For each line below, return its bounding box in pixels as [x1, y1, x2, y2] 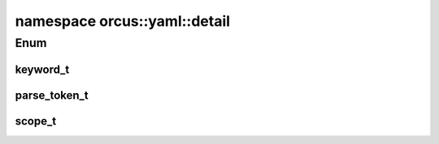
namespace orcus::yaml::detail [15, 12, 231, 30]
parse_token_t [15, 88, 89, 102]
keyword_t [15, 62, 70, 76]
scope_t [15, 114, 57, 128]
